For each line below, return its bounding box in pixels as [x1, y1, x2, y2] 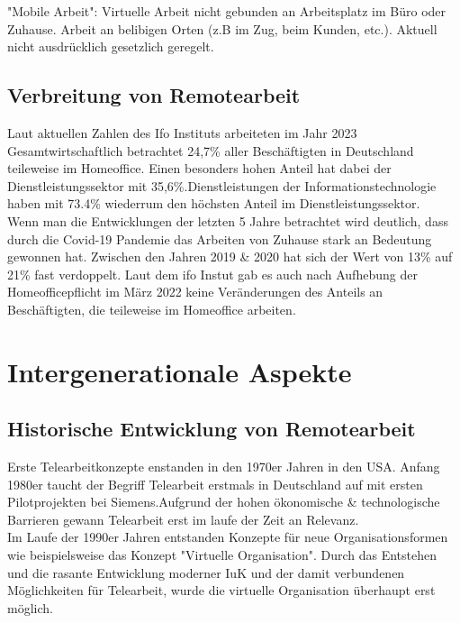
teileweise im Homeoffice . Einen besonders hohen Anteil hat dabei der [7, 159, 392, 178]
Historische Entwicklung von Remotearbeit [7, 415, 416, 443]
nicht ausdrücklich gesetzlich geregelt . [7, 37, 214, 56]
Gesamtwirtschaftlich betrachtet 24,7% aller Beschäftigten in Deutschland [7, 141, 414, 160]
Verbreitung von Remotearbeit [7, 81, 301, 109]
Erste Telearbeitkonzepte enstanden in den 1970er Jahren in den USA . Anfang [7, 457, 440, 476]
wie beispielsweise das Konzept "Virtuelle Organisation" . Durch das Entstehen [7, 545, 437, 564]
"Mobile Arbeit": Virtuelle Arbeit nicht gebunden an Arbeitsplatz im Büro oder [7, 2, 446, 20]
